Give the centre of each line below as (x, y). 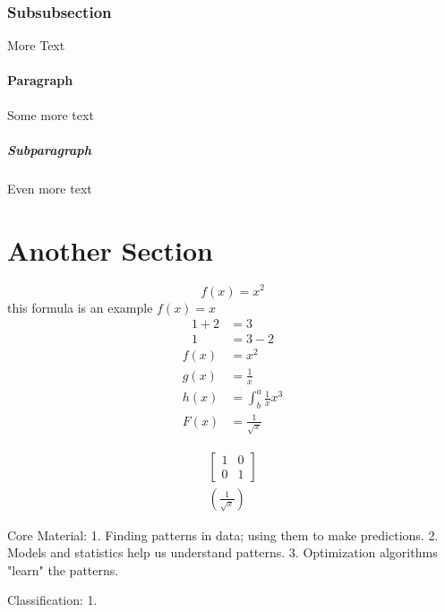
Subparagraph (49, 149)
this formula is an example (80, 307)
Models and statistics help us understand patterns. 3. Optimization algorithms (222, 552)
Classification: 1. (52, 600)
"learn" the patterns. (63, 569)
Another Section (110, 250)
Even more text (50, 188)
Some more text (51, 114)
